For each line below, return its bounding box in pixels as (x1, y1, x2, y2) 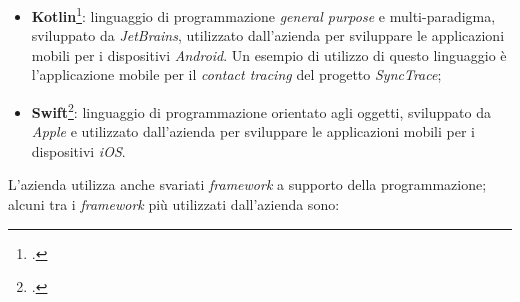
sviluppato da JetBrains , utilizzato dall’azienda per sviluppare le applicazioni (31, 25, 505, 46)
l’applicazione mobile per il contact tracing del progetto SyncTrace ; (31, 64, 442, 85)
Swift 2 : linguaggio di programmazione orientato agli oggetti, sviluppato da (31, 99, 491, 122)
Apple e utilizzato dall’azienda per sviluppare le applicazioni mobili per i (31, 121, 475, 142)
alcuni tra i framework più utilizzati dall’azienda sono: (8, 194, 340, 215)
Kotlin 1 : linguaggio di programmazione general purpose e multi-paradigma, (31, 3, 496, 26)
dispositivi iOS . (31, 140, 126, 161)
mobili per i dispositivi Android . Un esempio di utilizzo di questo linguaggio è (31, 44, 507, 65)
